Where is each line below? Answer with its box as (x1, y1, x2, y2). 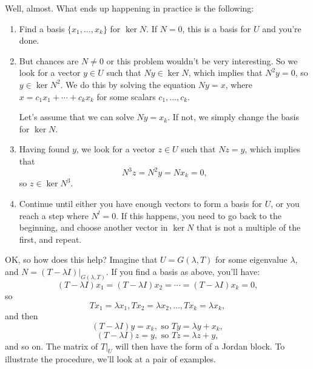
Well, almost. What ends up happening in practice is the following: (5, 2, 254, 14)
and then (5, 309, 38, 322)
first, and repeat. (19, 232, 82, 245)
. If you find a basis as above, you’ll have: (106, 265, 260, 278)
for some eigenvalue (215, 253, 288, 266)
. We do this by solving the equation (60, 78, 196, 90)
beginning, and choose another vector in (19, 221, 168, 234)
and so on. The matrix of (5, 339, 98, 352)
